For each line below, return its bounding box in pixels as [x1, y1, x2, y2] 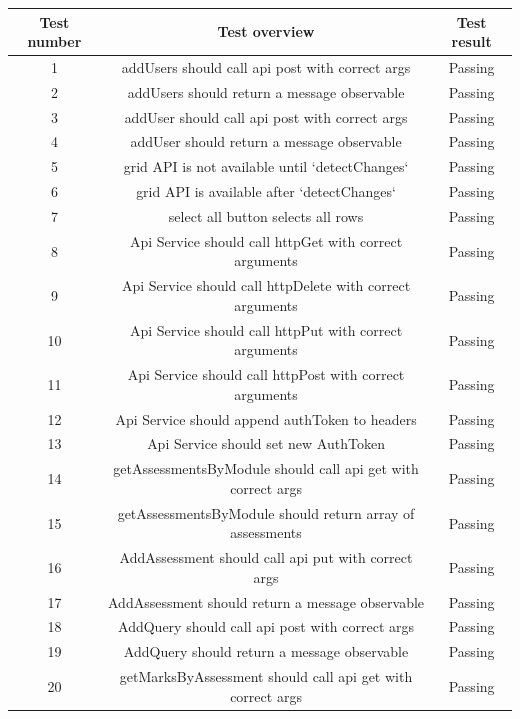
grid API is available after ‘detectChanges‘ [136, 181, 396, 202]
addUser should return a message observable [130, 131, 402, 152]
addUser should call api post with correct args [124, 106, 408, 127]
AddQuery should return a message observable [123, 641, 409, 662]
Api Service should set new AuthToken [147, 433, 385, 454]
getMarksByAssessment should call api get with [119, 666, 413, 687]
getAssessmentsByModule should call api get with [113, 458, 419, 479]
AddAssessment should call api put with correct [119, 547, 413, 568]
